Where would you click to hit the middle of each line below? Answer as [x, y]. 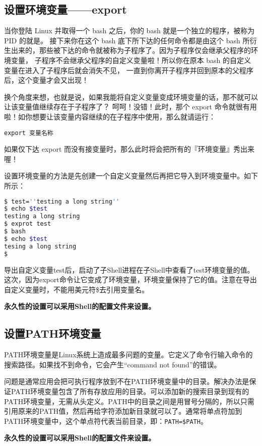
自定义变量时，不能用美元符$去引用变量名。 [76, 289]
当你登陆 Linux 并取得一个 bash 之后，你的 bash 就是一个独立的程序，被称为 [129, 30]
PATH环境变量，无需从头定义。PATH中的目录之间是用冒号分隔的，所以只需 [129, 401]
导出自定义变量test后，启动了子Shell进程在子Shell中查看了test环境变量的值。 [129, 269]
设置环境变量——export [65, 9]
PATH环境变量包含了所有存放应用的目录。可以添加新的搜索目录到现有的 [130, 391]
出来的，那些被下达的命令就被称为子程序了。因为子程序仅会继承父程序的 [131, 50]
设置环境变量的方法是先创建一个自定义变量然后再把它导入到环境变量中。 [124, 176]
